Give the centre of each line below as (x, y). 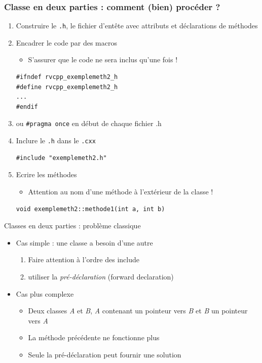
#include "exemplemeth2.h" (61, 158)
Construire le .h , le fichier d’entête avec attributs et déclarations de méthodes (137, 26)
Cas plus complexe (45, 293)
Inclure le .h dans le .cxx (56, 140)
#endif (27, 107)
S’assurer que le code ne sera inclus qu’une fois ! (103, 59)
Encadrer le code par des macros (67, 42)
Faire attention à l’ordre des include (84, 259)
